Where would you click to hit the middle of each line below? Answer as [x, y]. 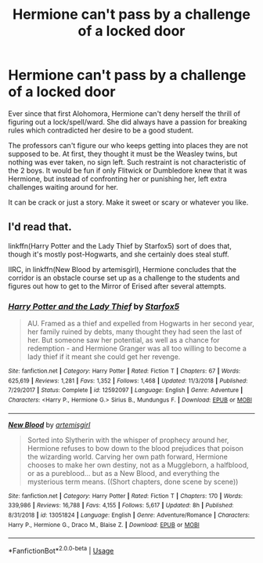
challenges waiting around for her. [63, 187]
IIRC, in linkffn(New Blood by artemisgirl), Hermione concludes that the [122, 269]
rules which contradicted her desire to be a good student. [101, 130]
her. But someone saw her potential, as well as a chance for [124, 340]
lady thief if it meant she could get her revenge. [104, 357]
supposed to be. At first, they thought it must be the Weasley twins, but [123, 154]
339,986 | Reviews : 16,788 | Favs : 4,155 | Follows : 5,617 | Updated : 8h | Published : [121, 506]
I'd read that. [40, 227]
